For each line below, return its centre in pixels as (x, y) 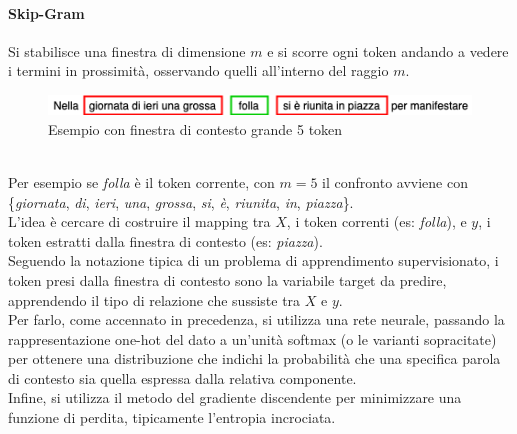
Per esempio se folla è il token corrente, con (141, 181)
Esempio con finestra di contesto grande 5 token (195, 128)
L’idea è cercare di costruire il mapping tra (139, 221)
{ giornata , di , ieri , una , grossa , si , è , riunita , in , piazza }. (181, 201)
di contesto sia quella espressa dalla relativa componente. (182, 377)
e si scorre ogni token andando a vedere (388, 50)
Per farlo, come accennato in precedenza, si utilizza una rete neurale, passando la (256, 319)
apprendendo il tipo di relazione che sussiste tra (154, 299)
